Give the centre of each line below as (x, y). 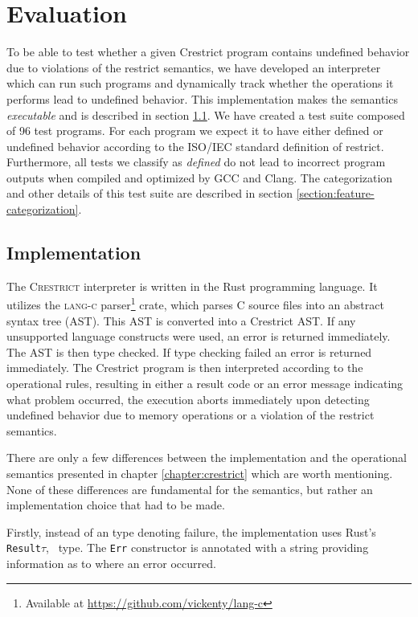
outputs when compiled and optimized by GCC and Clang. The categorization (200, 177)
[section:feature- (335, 193)
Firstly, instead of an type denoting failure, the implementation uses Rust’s (191, 531)
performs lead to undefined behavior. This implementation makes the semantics (202, 98)
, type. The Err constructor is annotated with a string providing (207, 548)
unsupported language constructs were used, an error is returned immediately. (199, 336)
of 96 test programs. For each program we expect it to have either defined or (195, 131)
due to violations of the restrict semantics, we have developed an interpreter (194, 67)
